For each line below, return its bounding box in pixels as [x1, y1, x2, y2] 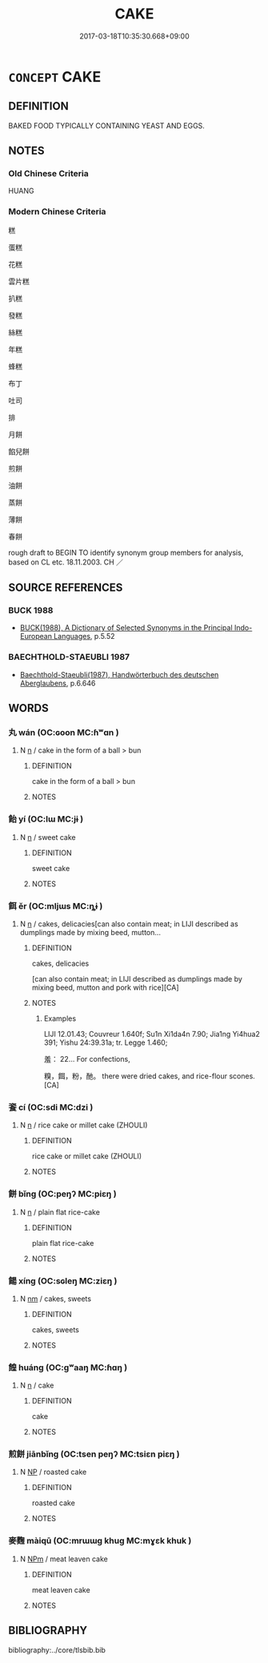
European [19, 632, 52, 641]
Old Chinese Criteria [8, 168, 90, 179]
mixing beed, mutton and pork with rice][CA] [31, 982, 179, 992]
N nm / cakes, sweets [19, 1294, 92, 1303]
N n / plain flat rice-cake [19, 1207, 100, 1217]
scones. [229, 1071, 256, 1081]
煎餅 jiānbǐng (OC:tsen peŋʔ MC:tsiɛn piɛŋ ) [8, 1448, 180, 1460]
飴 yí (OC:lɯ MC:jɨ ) [8, 813, 84, 825]
